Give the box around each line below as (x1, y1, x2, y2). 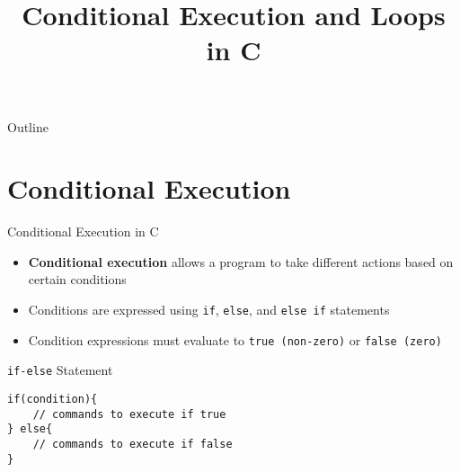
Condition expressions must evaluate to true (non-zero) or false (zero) (28, 330, 442, 349)
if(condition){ (7, 393, 98, 406)
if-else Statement (7, 361, 113, 379)
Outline (7, 117, 49, 136)
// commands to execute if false (32, 438, 233, 450)
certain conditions (28, 270, 127, 289)
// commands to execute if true (32, 407, 226, 421)
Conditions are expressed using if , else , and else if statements (28, 300, 390, 319)
